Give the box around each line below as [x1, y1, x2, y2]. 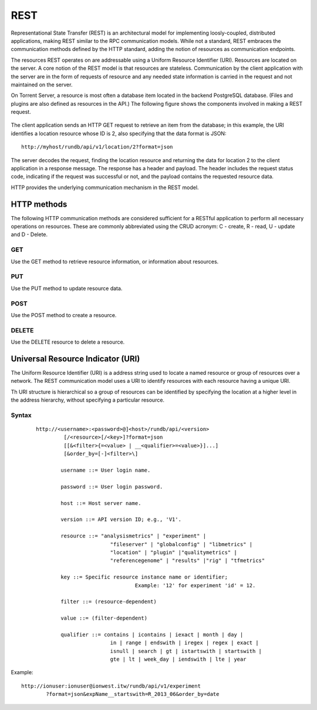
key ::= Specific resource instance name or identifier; [60, 574, 228, 581]
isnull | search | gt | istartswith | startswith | [110, 648, 262, 654]
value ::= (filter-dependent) [60, 615, 148, 622]
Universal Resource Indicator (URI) [11, 354, 140, 364]
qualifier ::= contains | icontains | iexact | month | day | [60, 631, 244, 638]
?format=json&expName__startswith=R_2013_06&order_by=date [46, 691, 220, 698]
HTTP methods [11, 199, 68, 209]
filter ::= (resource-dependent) [60, 598, 157, 605]
